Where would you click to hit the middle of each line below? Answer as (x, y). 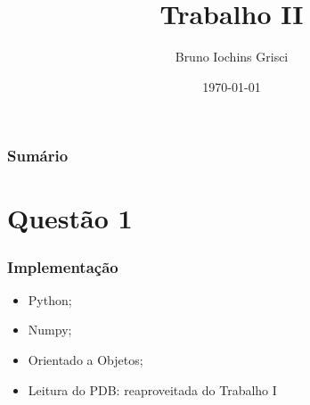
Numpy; (50, 330)
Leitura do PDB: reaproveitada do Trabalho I (152, 389)
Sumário (38, 156)
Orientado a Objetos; (86, 360)
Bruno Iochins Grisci (232, 57)
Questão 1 (70, 218)
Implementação (63, 266)
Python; (50, 299)
